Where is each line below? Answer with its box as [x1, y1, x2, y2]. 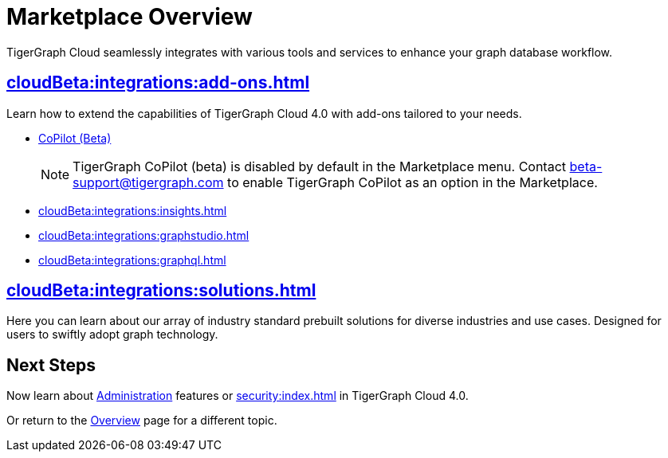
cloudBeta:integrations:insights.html [38, 203, 227, 217]
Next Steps [6, 354, 96, 375]
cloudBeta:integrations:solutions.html [6, 280, 316, 301]
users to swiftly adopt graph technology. [6, 327, 218, 342]
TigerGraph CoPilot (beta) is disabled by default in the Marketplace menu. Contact [73, 158, 567, 174]
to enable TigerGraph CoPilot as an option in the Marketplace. [227, 174, 598, 190]
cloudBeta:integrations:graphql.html [38, 252, 226, 267]
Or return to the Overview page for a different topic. [6, 413, 277, 428]
